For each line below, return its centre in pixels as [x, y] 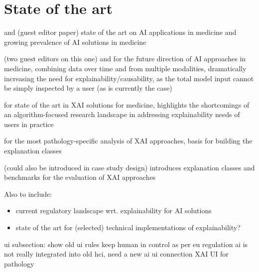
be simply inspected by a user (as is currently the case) [88, 88]
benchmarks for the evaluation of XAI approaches [80, 177]
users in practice [29, 124]
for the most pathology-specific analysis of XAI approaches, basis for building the [128, 141]
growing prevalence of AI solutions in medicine [75, 42]
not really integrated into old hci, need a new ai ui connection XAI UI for [116, 254]
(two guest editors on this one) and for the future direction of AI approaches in [125, 59]
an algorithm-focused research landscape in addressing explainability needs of [122, 114]
